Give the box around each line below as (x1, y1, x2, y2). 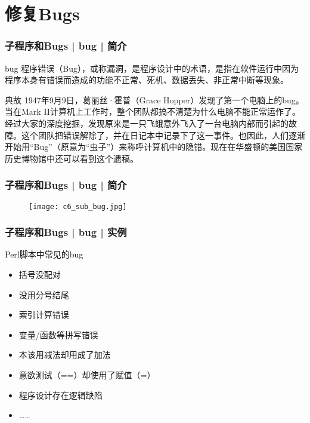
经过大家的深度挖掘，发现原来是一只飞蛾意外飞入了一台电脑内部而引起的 (5, 117, 289, 129)
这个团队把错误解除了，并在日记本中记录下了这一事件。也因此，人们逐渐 (21, 128, 305, 141)
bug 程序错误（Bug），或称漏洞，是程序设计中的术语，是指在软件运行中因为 (5, 62, 299, 74)
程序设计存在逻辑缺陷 (18, 388, 103, 401)
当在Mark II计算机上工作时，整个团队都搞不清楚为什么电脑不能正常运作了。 (5, 105, 300, 118)
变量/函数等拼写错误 (18, 328, 98, 341)
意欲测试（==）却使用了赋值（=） (18, 369, 156, 381)
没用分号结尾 (18, 288, 69, 301)
